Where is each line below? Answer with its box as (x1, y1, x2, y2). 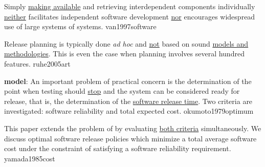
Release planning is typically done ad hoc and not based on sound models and (4, 38, 249, 49)
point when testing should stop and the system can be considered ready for (4, 86, 240, 96)
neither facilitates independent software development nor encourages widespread (4, 11, 255, 22)
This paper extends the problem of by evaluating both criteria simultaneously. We (4, 122, 261, 133)
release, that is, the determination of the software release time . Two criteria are (4, 95, 253, 106)
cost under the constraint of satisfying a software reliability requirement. (4, 143, 231, 154)
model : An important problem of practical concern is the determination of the (4, 75, 252, 86)
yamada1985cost (4, 153, 55, 163)
